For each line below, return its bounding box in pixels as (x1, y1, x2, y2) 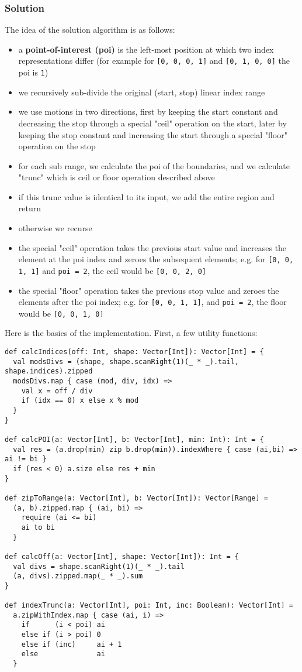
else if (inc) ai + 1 (21, 640, 122, 649)
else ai (21, 650, 105, 659)
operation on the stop (18, 140, 96, 152)
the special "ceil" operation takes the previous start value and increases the (18, 241, 287, 253)
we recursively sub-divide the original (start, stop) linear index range (18, 85, 265, 98)
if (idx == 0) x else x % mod (21, 396, 139, 405)
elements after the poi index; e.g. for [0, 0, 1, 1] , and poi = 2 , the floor (18, 296, 287, 308)
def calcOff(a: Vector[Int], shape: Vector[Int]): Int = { (5, 552, 239, 561)
